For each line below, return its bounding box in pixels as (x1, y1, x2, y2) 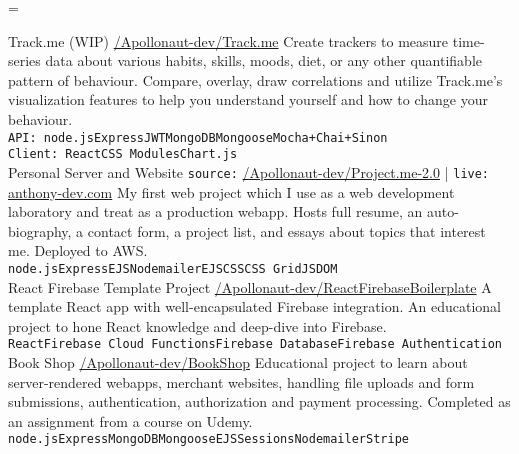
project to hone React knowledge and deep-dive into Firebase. (8, 315, 387, 336)
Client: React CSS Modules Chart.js (8, 147, 238, 162)
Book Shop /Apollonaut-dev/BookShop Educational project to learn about (8, 352, 468, 372)
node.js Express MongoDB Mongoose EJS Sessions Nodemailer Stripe (8, 432, 409, 447)
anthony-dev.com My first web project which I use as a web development (8, 181, 455, 202)
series (8, 50, 41, 71)
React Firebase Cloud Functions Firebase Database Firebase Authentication (8, 337, 502, 352)
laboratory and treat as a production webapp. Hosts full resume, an (8, 201, 423, 222)
